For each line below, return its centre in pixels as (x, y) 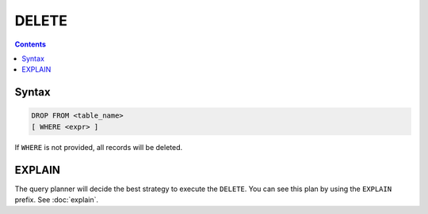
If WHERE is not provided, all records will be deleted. (98, 147)
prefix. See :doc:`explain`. (57, 200)
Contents (31, 44)
